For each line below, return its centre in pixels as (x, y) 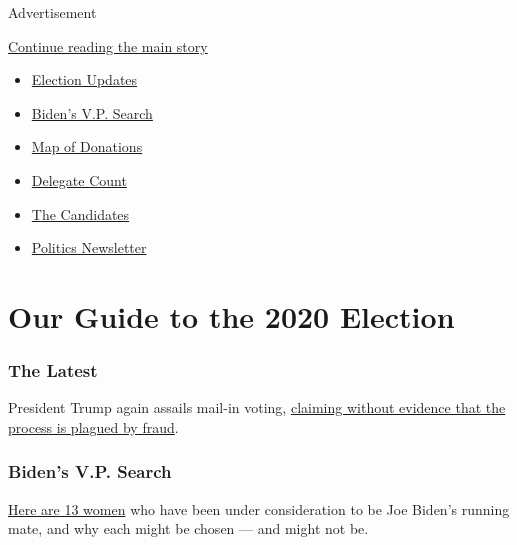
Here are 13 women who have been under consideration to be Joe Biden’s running (259, 508)
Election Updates (84, 79)
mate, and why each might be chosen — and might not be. (188, 528)
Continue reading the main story (108, 45)
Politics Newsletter (89, 247)
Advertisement (52, 12)
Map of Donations (87, 146)
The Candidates (80, 213)
